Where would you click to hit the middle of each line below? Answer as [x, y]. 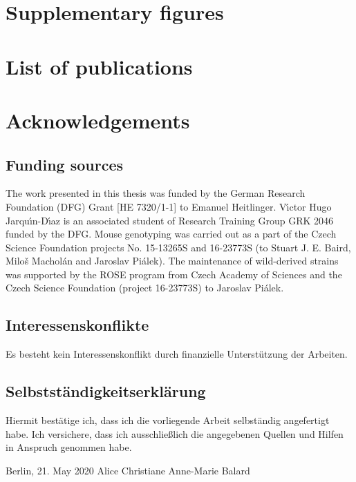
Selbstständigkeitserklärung [106, 391]
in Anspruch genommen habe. [69, 447]
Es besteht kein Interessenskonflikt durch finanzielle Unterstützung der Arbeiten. [177, 354]
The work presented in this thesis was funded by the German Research [156, 193]
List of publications [99, 66]
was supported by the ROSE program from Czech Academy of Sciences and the [174, 274]
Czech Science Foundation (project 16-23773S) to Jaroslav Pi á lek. [145, 288]
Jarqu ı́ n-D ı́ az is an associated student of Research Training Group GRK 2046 [170, 220]
